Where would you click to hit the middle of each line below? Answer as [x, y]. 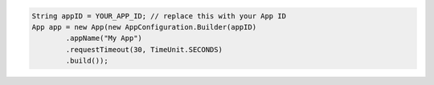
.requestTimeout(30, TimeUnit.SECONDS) [144, 49]
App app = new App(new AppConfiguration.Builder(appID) [144, 27]
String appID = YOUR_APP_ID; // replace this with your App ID [159, 16]
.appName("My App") [104, 38]
